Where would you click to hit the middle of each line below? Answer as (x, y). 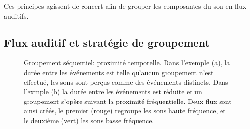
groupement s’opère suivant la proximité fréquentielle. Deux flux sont (128, 101)
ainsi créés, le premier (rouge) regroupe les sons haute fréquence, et (125, 111)
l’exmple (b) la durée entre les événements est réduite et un (113, 91)
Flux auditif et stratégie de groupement (107, 42)
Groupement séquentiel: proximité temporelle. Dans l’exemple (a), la (127, 63)
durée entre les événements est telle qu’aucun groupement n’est (119, 72)
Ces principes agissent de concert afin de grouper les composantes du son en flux (125, 6)
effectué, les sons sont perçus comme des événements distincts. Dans (126, 82)
